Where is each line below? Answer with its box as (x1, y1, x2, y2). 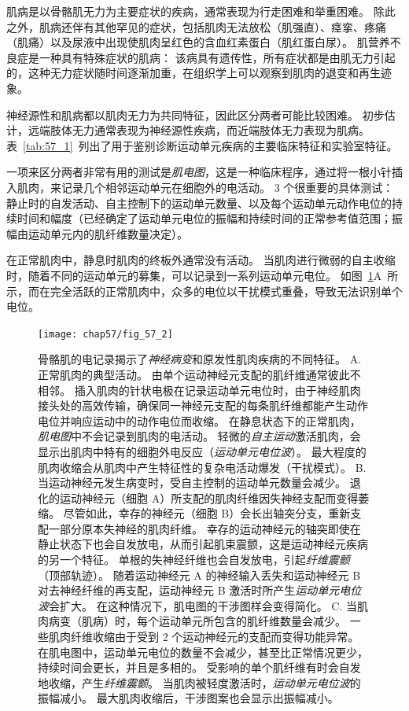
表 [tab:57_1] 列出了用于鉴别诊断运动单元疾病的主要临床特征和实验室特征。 (6, 137, 398, 153)
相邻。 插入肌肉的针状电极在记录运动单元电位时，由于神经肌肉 (38, 381, 361, 398)
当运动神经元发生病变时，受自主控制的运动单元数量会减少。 (38, 474, 346, 491)
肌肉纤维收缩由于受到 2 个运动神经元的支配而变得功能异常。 (48, 628, 359, 645)
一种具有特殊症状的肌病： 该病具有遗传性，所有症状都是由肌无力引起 (39, 49, 396, 65)
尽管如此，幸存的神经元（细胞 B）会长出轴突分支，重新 (63, 505, 351, 521)
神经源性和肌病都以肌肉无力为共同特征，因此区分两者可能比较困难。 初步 (6, 106, 385, 123)
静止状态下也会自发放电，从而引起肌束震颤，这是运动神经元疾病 (38, 536, 368, 552)
